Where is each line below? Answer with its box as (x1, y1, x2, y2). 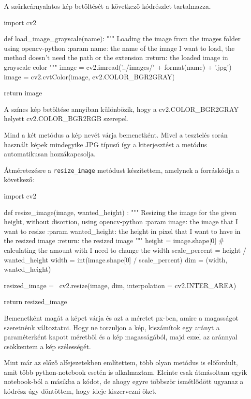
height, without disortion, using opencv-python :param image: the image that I (4, 216, 238, 227)
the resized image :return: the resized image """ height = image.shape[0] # (4, 235, 224, 246)
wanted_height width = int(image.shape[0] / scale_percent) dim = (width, (4, 254, 227, 264)
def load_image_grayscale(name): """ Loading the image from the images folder (4, 33, 241, 44)
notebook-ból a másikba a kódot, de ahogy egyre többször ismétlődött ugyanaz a (4, 376, 244, 386)
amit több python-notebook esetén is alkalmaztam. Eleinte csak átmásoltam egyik (4, 367, 247, 377)
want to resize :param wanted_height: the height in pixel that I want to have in (4, 226, 241, 236)
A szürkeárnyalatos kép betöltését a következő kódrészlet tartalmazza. (4, 1, 211, 11)
